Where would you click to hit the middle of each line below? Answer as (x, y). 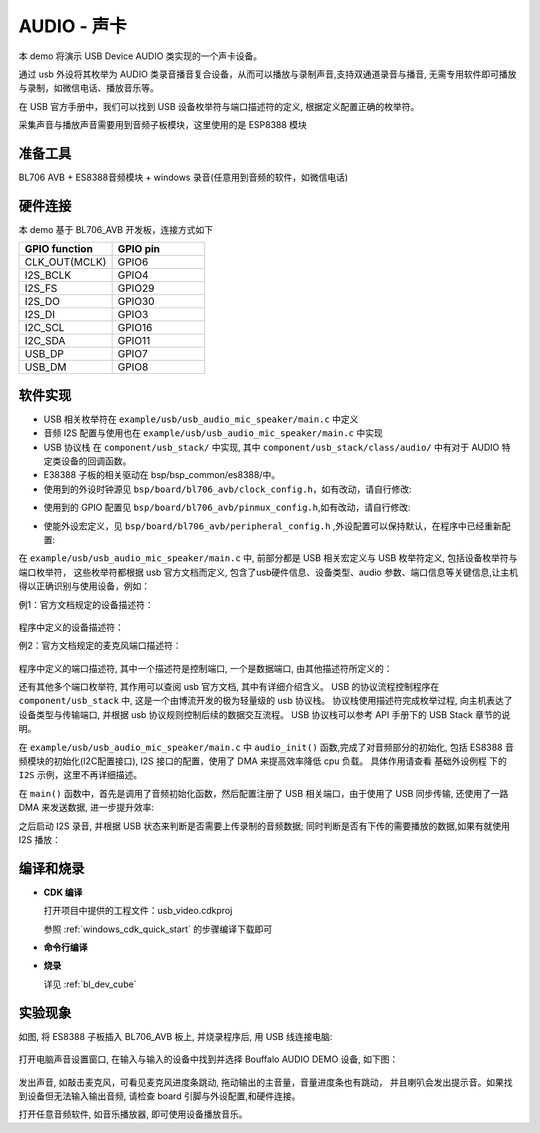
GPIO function (59, 249)
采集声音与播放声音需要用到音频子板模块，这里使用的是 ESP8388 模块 (162, 125)
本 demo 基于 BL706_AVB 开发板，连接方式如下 (116, 229)
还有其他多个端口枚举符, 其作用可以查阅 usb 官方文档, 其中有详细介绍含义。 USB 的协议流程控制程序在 (229, 687)
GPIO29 (136, 288)
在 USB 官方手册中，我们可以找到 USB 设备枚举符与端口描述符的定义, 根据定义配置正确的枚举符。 (219, 106)
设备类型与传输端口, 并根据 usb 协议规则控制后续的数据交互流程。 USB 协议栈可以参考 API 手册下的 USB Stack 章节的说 (264, 714)
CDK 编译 (63, 892)
